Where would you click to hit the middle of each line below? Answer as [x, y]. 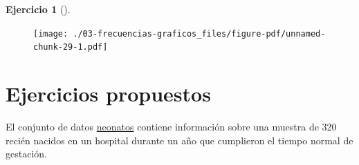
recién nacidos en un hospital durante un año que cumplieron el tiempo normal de [179, 140]
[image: [51, 33]
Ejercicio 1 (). [38, 9]
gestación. [26, 154]
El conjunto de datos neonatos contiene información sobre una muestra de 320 [171, 127]
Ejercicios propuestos [108, 94]
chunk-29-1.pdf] [71, 47]
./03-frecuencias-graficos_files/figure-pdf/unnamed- [199, 33]
